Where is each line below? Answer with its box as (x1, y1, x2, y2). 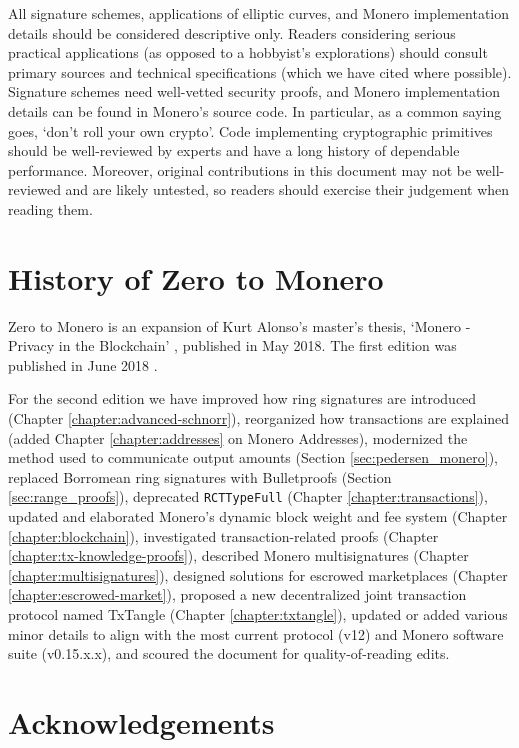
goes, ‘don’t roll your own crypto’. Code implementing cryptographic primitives (8, 120, 493, 141)
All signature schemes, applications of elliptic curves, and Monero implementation (8, 3, 510, 23)
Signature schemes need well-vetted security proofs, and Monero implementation (8, 81, 500, 102)
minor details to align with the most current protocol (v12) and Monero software (8, 623, 504, 644)
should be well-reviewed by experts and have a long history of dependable (8, 140, 460, 161)
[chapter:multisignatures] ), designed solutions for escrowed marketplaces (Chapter (8, 564, 508, 585)
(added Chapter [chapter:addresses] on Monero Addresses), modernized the (8, 427, 468, 448)
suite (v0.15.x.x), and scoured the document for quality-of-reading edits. (8, 643, 450, 664)
